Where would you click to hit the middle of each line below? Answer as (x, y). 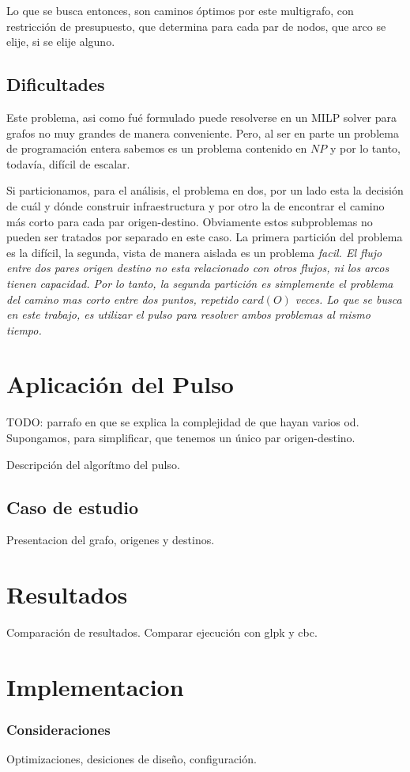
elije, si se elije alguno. (61, 42)
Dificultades (56, 84)
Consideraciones (58, 730)
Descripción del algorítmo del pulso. (93, 464)
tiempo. (24, 329)
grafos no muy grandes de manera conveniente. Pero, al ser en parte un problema (203, 132)
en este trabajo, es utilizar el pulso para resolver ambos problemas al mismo (188, 314)
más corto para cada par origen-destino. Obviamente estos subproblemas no (190, 221)
